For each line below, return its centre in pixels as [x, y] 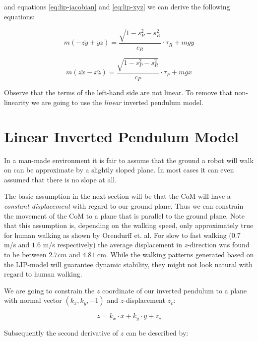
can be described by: [157, 332]
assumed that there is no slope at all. [61, 179]
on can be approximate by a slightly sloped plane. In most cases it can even [119, 170]
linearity [17, 102]
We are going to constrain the [49, 290]
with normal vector [33, 300]
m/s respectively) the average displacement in [112, 245]
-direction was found [219, 245]
